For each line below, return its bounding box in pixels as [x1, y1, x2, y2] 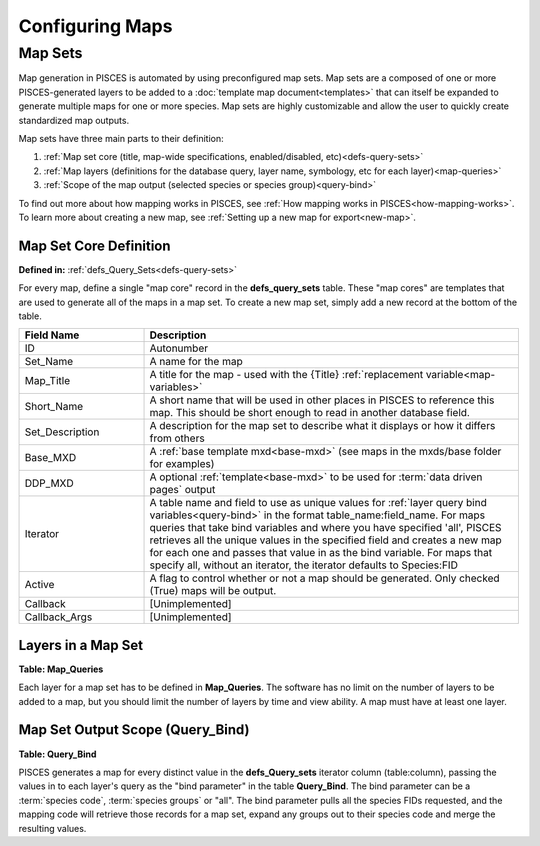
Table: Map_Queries [18, 663, 104, 675]
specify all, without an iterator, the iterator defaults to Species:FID [149, 558, 459, 572]
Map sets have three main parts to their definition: [18, 132, 224, 144]
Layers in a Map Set [18, 636, 144, 654]
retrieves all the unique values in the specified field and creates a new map [149, 533, 502, 547]
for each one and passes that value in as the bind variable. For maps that [149, 546, 493, 560]
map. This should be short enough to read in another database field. [149, 406, 470, 420]
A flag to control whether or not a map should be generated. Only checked [149, 571, 500, 585]
